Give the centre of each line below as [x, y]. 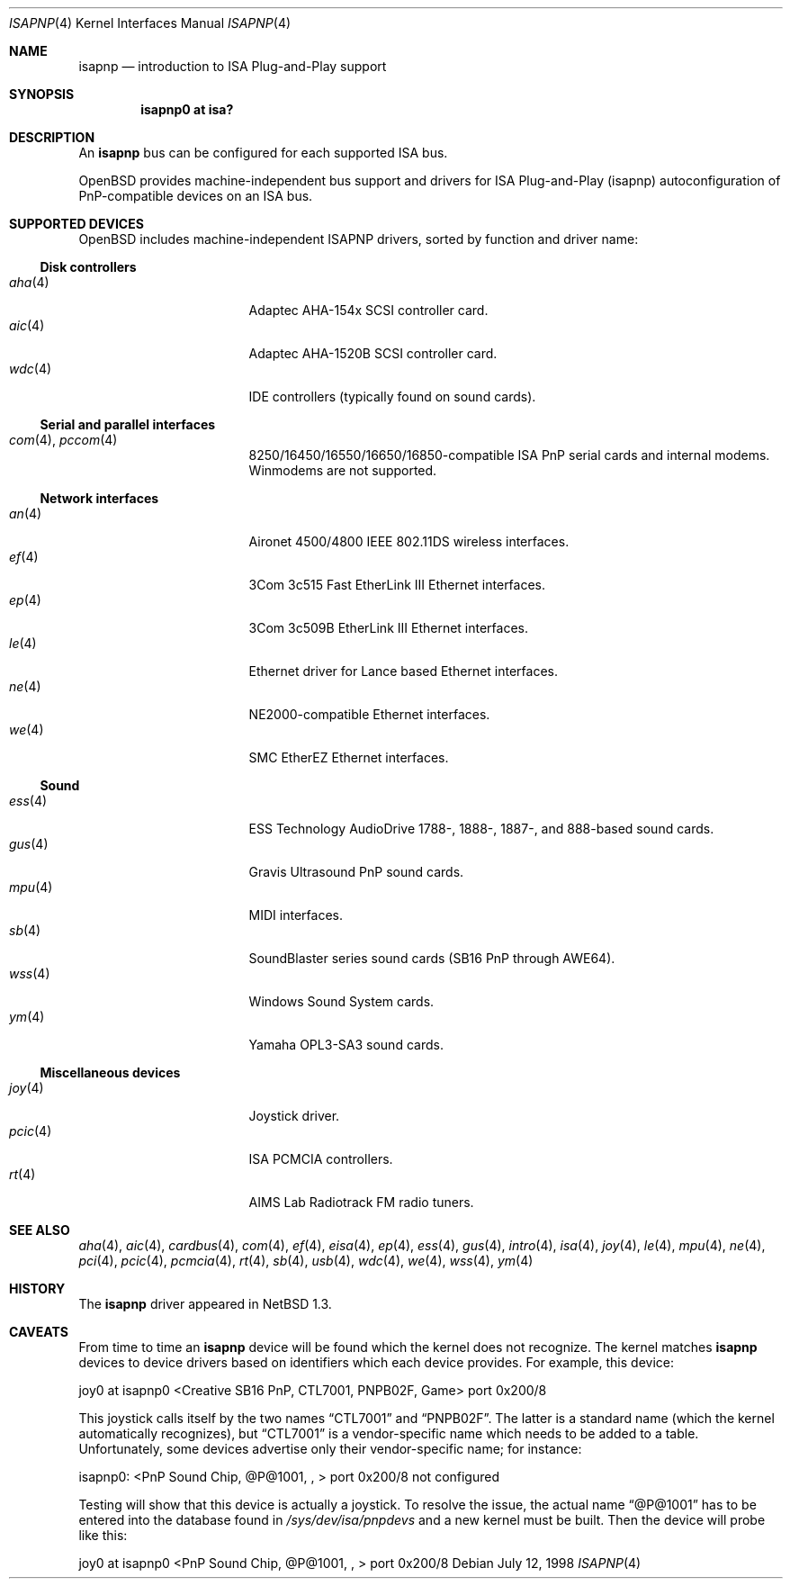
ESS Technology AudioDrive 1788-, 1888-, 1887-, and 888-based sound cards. [481, 829]
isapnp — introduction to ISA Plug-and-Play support [233, 66]
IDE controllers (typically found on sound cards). [392, 396]
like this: [103, 1535]
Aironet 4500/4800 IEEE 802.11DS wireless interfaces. [409, 541]
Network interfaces [99, 498]
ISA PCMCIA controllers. [321, 1159]
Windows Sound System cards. [341, 1001]
